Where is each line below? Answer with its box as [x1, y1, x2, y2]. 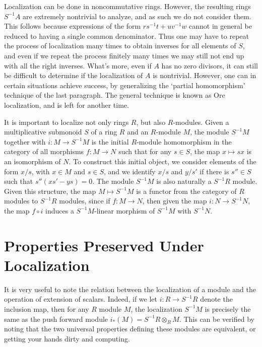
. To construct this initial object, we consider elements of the [69, 156, 256, 166]
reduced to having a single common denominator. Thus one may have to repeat [4, 30, 249, 41]
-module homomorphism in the [137, 136, 232, 147]
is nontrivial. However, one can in [153, 70, 256, 81]
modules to [4, 195, 38, 206]
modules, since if [59, 195, 110, 206]
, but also [136, 116, 166, 127]
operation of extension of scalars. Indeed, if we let [4, 294, 158, 304]
